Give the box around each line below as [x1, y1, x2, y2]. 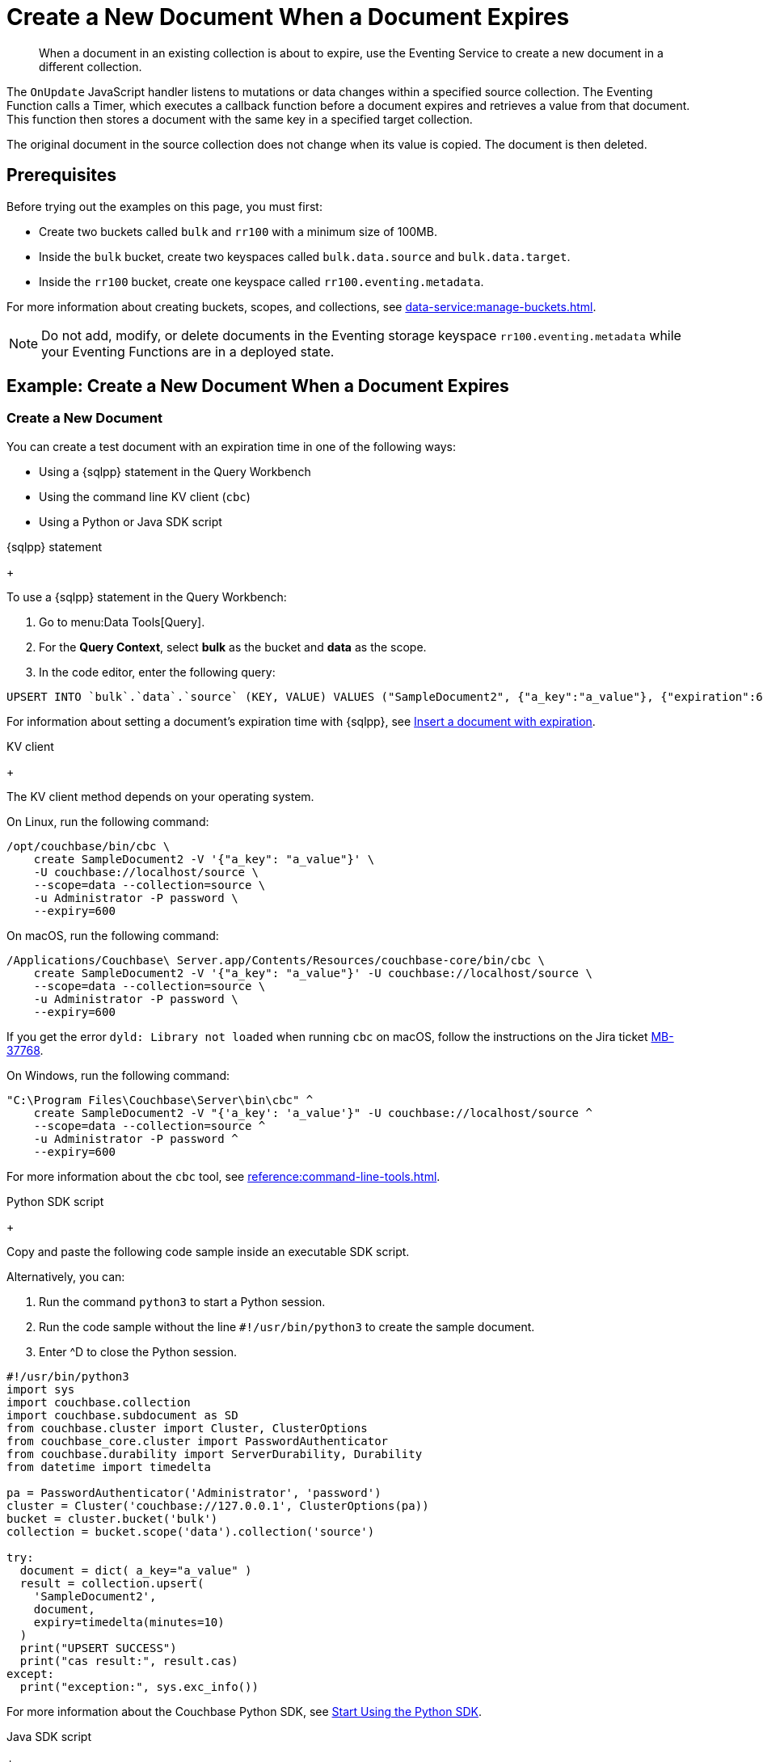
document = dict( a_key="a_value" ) [19, 1563, 252, 1577]
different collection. [39, 59, 142, 74]
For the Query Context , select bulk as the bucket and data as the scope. [39, 639, 427, 654]
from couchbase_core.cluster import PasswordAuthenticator [6, 1434, 389, 1448]
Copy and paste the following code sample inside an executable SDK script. [6, 1244, 410, 1258]
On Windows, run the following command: [6, 1068, 230, 1082]
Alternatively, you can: [6, 1269, 125, 1284]
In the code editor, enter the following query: [39, 664, 276, 679]
